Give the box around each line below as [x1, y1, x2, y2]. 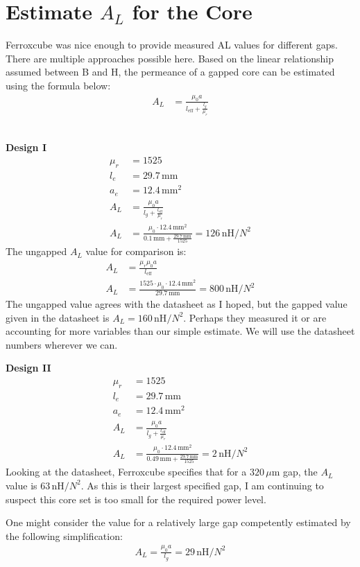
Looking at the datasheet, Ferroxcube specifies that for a [6, 464, 247, 479]
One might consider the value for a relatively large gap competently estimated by [6, 515, 351, 530]
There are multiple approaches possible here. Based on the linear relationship [6, 51, 334, 65]
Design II [6, 360, 51, 375]
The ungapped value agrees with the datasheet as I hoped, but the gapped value [6, 296, 348, 311]
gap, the [283, 464, 318, 479]
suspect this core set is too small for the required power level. [6, 491, 266, 506]
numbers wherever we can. [6, 337, 118, 351]
